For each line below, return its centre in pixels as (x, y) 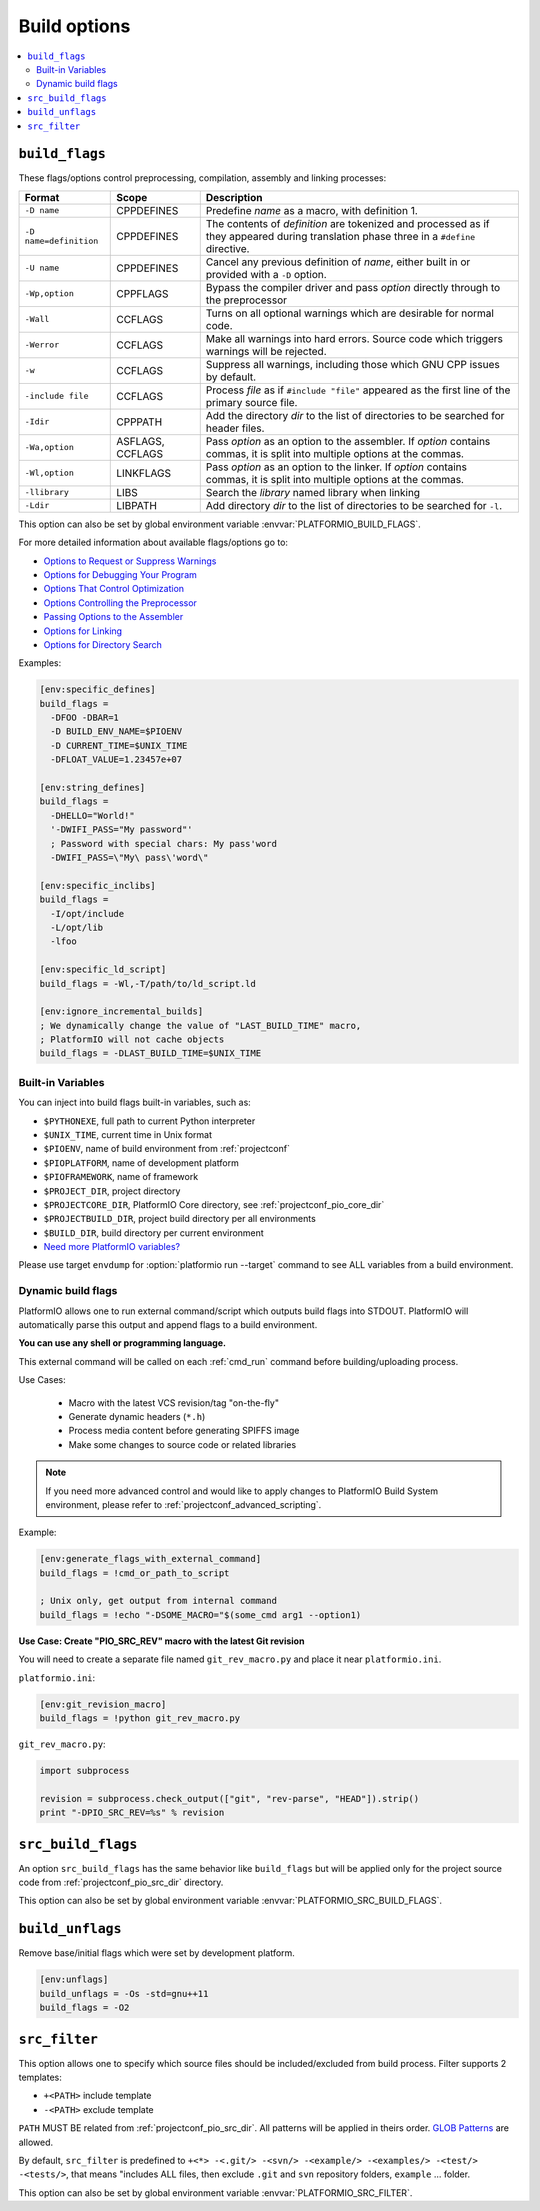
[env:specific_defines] (98, 689)
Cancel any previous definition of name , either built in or (338, 262)
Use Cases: (42, 1380)
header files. (235, 428)
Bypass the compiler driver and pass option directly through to (353, 287)
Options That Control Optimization (114, 589)
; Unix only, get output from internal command (158, 1601)
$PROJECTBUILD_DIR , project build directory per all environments (180, 1219)
